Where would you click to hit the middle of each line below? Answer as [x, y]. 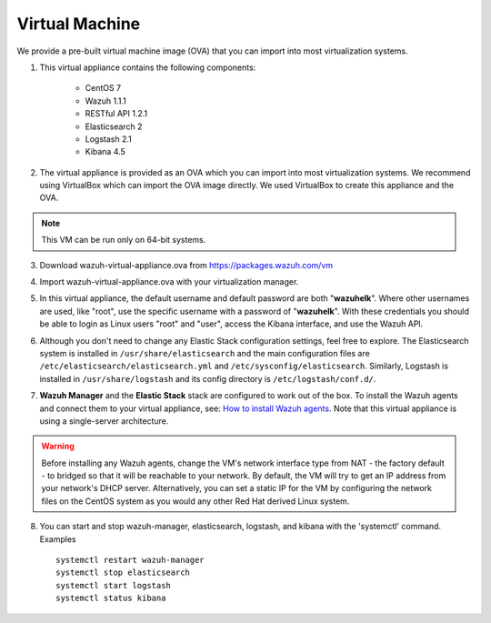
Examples [58, 539]
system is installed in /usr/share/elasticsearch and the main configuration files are [205, 353]
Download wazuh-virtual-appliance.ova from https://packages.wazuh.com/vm [186, 265]
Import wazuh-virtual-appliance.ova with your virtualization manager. [169, 282]
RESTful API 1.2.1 [116, 114]
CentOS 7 [103, 88]
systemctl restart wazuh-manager [130, 560]
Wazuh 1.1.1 [105, 101]
